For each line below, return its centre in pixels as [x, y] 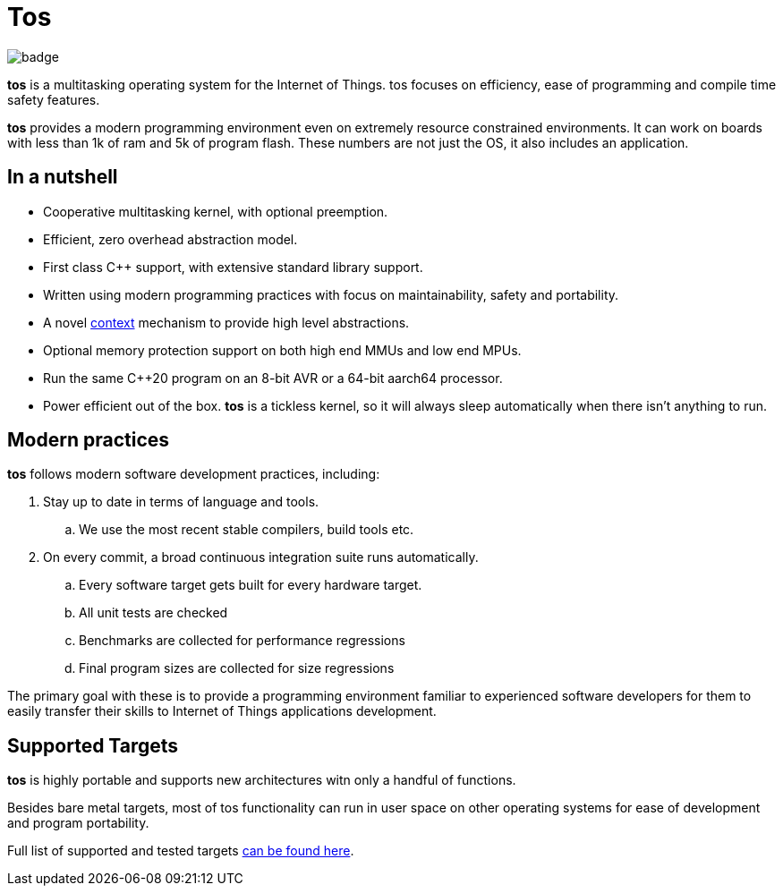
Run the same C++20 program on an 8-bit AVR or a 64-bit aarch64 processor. [273, 378]
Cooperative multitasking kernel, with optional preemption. [216, 211]
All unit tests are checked [153, 613]
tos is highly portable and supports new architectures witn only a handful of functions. [262, 780]
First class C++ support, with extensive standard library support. [233, 267]
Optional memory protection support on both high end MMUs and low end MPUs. [282, 350]
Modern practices [89, 440]
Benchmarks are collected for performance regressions [242, 641]
